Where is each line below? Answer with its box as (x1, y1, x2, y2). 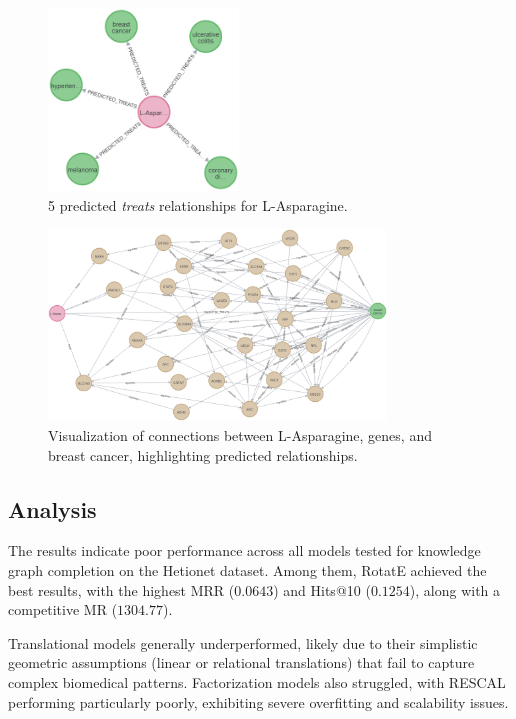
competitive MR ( (8, 599, 118, 620)
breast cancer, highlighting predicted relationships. (48, 444, 358, 465)
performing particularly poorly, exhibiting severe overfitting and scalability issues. (8, 691, 509, 712)
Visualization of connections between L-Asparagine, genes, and (48, 425, 432, 446)
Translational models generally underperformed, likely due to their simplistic (8, 632, 478, 653)
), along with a (409, 579, 501, 600)
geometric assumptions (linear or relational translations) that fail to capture (8, 652, 475, 673)
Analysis (8, 493, 97, 524)
